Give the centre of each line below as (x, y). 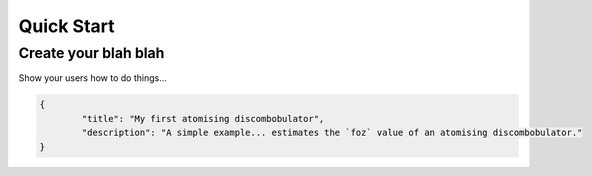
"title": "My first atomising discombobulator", (203, 118)
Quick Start (66, 26)
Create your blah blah (91, 53)
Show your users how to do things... (92, 78)
